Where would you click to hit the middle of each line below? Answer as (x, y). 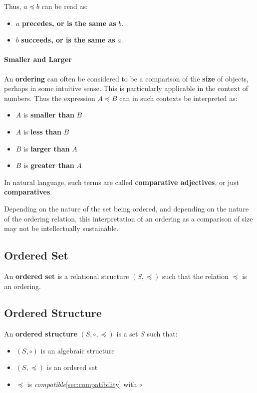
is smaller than (49, 115)
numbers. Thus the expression (50, 98)
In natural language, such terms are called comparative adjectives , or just (122, 182)
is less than (42, 131)
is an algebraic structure (78, 350)
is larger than (47, 148)
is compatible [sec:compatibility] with (82, 384)
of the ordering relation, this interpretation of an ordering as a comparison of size (128, 218)
